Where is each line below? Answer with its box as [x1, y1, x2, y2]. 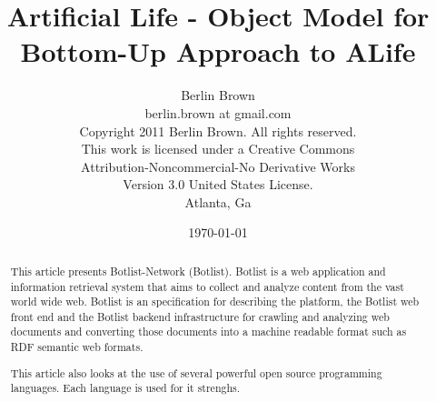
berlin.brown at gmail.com [144, 103, 292, 122]
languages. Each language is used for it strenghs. [10, 380, 241, 396]
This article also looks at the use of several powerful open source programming [10, 365, 382, 380]
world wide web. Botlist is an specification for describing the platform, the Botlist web [10, 294, 420, 309]
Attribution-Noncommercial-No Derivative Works [81, 156, 355, 176]
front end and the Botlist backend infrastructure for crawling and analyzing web [10, 308, 390, 324]
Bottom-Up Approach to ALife [20, 33, 416, 70]
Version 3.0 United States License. [123, 175, 313, 194]
